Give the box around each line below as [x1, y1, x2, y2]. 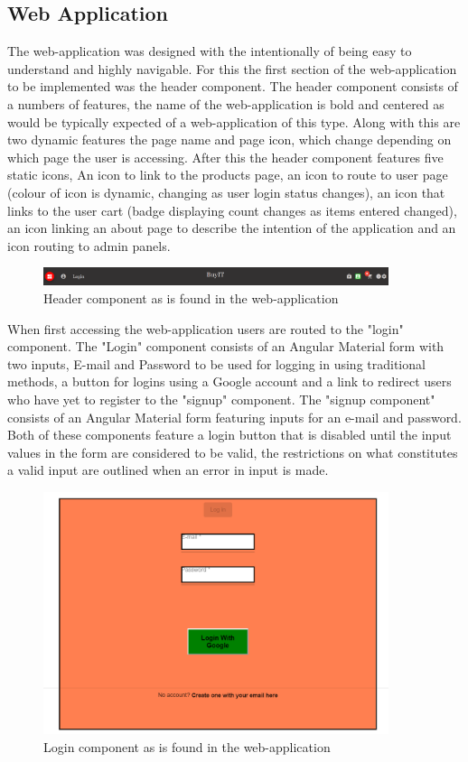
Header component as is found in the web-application [43, 289, 339, 308]
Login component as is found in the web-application [43, 737, 331, 756]
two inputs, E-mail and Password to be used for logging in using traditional [7, 354, 426, 373]
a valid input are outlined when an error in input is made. [7, 460, 329, 479]
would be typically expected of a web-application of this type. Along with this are [7, 112, 461, 131]
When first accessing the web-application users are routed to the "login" [7, 319, 404, 338]
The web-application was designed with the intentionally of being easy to [7, 42, 412, 60]
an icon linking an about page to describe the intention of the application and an [7, 218, 456, 237]
